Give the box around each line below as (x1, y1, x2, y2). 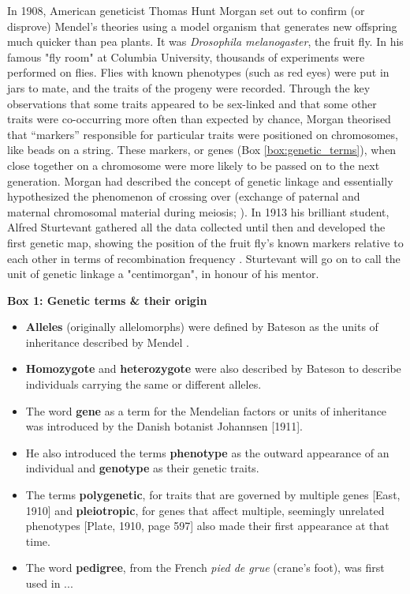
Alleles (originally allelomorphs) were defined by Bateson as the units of (25, 318, 378, 335)
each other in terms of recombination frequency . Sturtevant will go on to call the (7, 250, 401, 266)
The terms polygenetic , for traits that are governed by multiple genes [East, (25, 487, 401, 503)
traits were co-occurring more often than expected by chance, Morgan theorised (7, 111, 391, 127)
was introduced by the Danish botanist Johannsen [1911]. (25, 418, 303, 434)
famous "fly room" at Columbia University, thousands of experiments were (7, 48, 365, 65)
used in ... (25, 575, 73, 591)
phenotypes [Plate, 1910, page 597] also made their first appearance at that (25, 517, 389, 534)
